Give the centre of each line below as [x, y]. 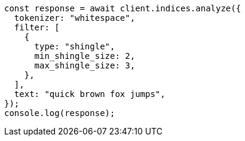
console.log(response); [60, 113]
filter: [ [37, 27]
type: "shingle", [75, 46]
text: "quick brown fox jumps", [90, 94]
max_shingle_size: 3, [85, 65]
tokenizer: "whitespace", [75, 18]
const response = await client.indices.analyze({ [123, 8]
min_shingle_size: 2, [85, 56]
